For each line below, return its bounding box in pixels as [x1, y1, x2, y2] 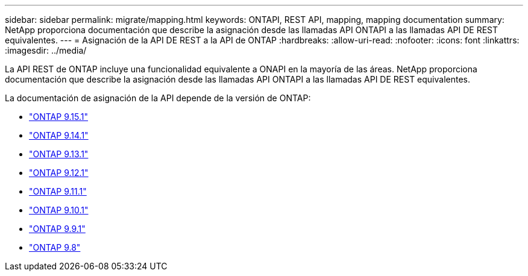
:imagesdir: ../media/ [5, 45, 87, 55]
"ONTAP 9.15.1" [29, 111, 88, 122]
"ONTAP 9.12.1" [29, 168, 89, 178]
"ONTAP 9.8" [29, 242, 81, 252]
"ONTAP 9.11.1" [29, 186, 87, 196]
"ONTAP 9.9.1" [29, 224, 86, 234]
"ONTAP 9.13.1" [29, 149, 89, 159]
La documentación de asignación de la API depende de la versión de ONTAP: [5, 93, 311, 103]
